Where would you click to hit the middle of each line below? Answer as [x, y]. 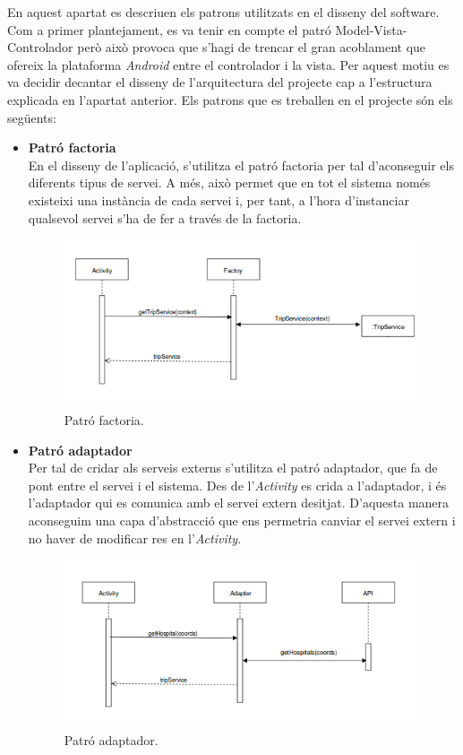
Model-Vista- [371, 29]
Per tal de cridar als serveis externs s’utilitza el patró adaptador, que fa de [233, 468]
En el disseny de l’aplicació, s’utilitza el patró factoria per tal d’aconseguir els [241, 165]
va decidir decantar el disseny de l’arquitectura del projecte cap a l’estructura [220, 82]
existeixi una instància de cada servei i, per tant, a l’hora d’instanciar [219, 200]
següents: [32, 117]
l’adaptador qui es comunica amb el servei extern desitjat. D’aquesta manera [239, 503]
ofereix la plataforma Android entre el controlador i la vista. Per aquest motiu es [228, 64]
